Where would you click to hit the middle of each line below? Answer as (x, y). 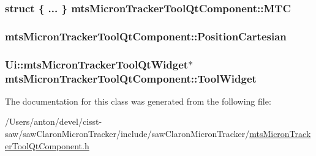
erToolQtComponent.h (47, 145)
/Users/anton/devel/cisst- (54, 121)
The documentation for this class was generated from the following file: (138, 101)
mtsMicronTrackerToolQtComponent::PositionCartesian (146, 36)
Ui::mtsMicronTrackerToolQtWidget (97, 64)
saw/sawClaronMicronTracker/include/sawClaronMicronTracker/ (127, 134)
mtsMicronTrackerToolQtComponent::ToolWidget (131, 78)
